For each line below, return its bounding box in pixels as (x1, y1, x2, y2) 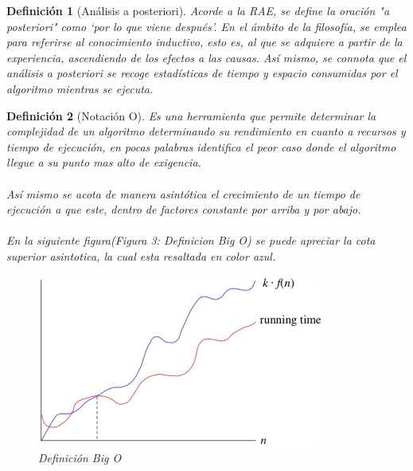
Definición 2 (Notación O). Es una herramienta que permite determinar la (6, 107, 376, 124)
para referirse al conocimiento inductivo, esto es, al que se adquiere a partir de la (6, 33, 403, 50)
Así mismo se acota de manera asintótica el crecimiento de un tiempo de (6, 185, 360, 202)
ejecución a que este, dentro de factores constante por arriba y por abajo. (6, 201, 361, 218)
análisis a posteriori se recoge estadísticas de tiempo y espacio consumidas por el (6, 65, 398, 81)
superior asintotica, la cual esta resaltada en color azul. (6, 247, 276, 264)
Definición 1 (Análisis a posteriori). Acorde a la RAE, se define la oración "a (6, 2, 390, 18)
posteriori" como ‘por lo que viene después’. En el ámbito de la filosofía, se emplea (6, 18, 407, 34)
